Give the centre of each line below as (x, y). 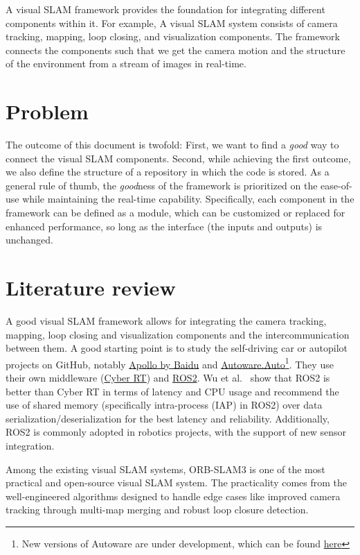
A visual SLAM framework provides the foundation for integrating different (165, 9)
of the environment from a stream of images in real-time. (126, 63)
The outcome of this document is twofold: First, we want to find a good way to (172, 145)
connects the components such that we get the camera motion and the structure (175, 50)
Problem (47, 111)
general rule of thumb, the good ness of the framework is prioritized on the (162, 185)
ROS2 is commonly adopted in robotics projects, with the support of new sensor (176, 432)
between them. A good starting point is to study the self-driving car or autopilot (177, 348)
